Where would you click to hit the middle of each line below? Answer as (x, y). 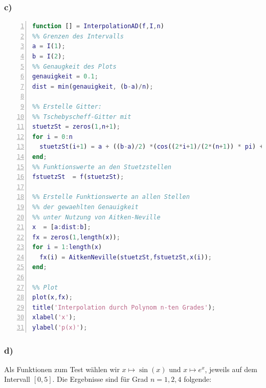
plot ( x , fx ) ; (52, 298)
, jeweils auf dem (231, 369)
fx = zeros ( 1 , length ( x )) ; (76, 237)
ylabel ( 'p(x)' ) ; (60, 328)
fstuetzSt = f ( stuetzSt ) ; (78, 177)
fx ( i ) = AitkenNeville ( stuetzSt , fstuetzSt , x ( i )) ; (126, 257)
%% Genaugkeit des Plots (74, 66)
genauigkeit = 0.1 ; (65, 77)
